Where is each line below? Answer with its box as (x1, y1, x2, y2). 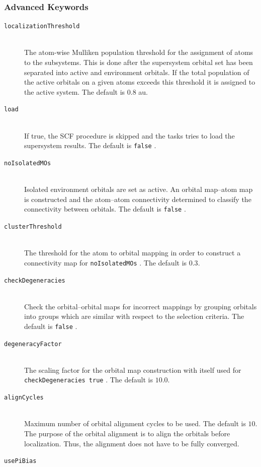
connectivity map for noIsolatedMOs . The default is (24, 257, 187, 268)
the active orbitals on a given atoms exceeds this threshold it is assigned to (24, 77, 255, 87)
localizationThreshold (4, 23, 80, 30)
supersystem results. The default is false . (24, 140, 156, 151)
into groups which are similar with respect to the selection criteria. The (24, 311, 244, 321)
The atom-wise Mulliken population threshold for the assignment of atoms (24, 47, 253, 57)
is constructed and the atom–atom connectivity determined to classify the (24, 193, 251, 204)
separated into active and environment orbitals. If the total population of (24, 66, 249, 77)
